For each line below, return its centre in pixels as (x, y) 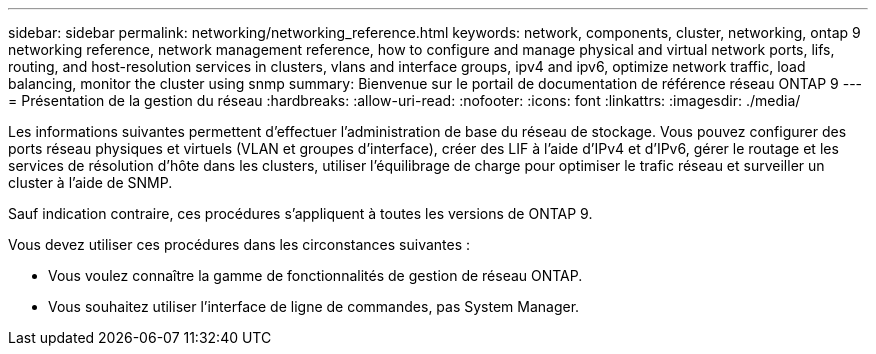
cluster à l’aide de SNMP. (90, 182)
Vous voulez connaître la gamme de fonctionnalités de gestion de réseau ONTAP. (315, 275)
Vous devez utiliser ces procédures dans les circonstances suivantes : (239, 244)
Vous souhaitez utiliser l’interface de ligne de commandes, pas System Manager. (314, 306)
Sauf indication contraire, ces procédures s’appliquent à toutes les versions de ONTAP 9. (300, 213)
